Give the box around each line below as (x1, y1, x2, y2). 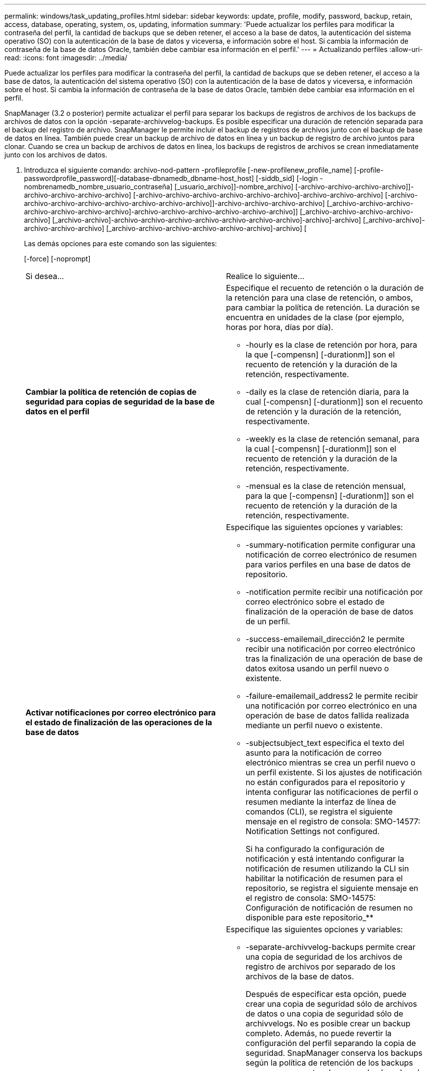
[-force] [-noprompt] (24, 255, 91, 263)
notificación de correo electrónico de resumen (246, 550, 417, 560)
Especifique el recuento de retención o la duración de (226, 283, 424, 293)
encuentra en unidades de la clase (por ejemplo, (226, 312, 405, 322)
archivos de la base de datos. (246, 971, 354, 981)
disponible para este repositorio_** (246, 913, 374, 922)
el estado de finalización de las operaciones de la (25, 717, 212, 727)
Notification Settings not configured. (246, 826, 380, 836)
